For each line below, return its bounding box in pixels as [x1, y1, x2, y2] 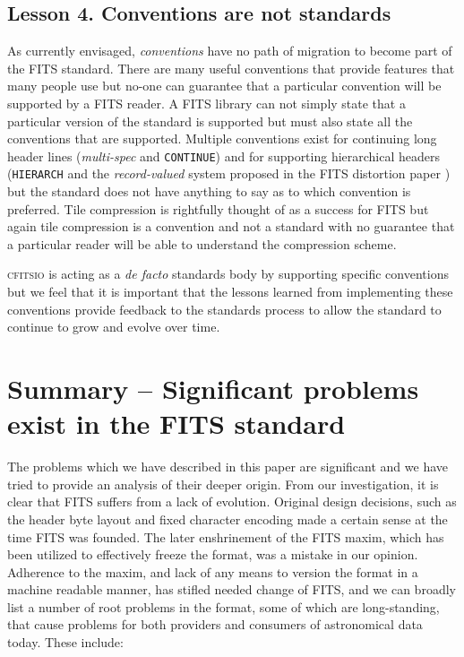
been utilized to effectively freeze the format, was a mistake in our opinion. [7, 545, 418, 564]
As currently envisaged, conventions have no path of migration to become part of [7, 41, 452, 60]
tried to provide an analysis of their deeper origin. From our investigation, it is [7, 474, 439, 493]
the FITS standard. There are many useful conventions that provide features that [7, 58, 455, 77]
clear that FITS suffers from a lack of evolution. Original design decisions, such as [7, 492, 457, 511]
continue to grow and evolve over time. [7, 317, 220, 336]
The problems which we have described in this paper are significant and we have [7, 457, 448, 476]
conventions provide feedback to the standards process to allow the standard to [7, 299, 442, 318]
